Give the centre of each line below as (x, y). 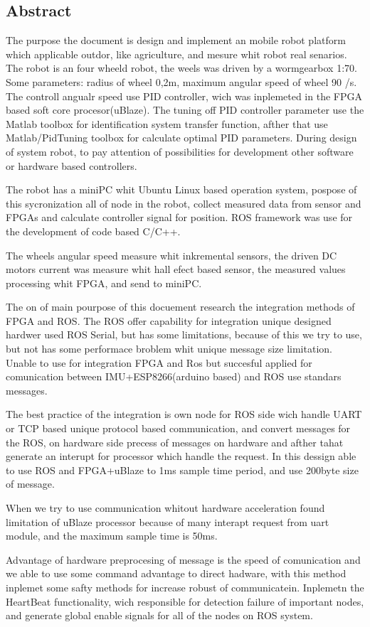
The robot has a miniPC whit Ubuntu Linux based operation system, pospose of (181, 189)
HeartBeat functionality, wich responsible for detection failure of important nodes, (185, 601)
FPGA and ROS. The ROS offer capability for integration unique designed (169, 320)
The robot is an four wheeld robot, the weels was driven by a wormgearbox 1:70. (181, 68)
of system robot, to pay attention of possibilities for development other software (180, 151)
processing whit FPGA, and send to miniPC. (104, 283)
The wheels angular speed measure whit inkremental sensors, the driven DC (171, 255)
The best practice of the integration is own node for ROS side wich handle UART (184, 414)
